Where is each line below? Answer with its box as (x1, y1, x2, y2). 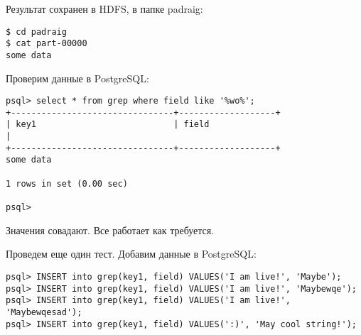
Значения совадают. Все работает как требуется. (6, 222, 215, 237)
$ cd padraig (6, 26, 67, 37)
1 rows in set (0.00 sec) (6, 178, 128, 189)
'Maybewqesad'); (6, 307, 82, 317)
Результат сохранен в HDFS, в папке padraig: (6, 1, 203, 16)
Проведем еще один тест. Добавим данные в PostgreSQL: (6, 246, 257, 261)
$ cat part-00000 (6, 38, 87, 49)
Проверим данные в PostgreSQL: (6, 70, 149, 85)
